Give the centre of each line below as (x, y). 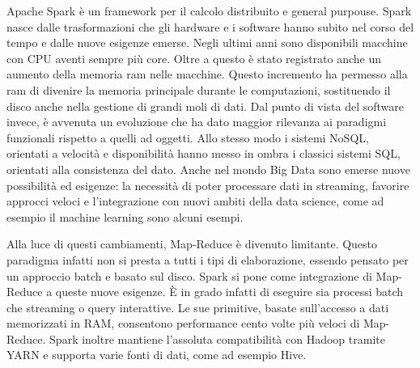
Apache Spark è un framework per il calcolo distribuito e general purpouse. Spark (209, 11)
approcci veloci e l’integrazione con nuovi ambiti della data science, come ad (195, 201)
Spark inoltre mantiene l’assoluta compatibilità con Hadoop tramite (217, 338)
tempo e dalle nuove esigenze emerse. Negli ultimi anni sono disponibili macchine (207, 42)
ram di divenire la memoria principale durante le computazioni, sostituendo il (199, 89)
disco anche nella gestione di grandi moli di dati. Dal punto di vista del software (205, 106)
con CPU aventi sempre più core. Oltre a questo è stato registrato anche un (194, 58)
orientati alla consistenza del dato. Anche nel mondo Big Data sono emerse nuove (208, 169)
